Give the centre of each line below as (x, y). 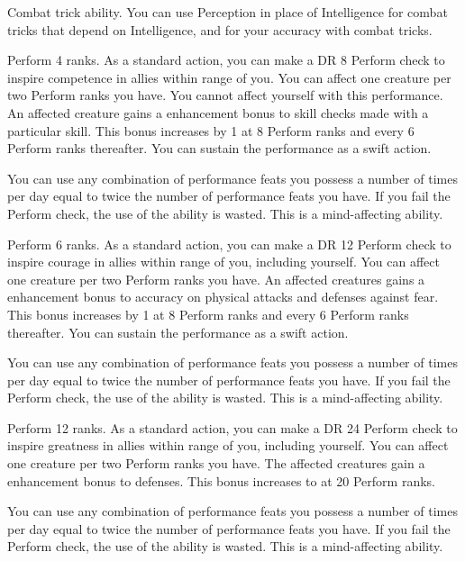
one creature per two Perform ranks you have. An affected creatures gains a (216, 279)
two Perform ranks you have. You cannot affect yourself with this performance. (225, 95)
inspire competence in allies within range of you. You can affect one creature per (229, 77)
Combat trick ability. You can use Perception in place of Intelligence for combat (228, 12)
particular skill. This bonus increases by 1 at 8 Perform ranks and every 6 (211, 130)
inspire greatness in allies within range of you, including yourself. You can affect (228, 445)
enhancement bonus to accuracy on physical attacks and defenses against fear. (223, 297)
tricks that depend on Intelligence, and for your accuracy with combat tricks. (220, 29)
